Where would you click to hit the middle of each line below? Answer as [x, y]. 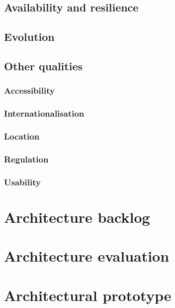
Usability [22, 182]
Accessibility [29, 90]
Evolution [29, 37]
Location [22, 136]
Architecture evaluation [87, 256]
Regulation [26, 159]
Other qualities [44, 66]
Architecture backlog [77, 217]
